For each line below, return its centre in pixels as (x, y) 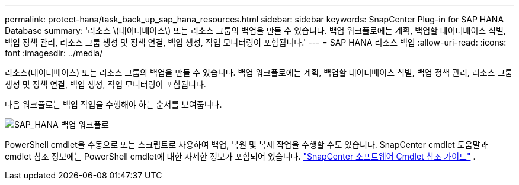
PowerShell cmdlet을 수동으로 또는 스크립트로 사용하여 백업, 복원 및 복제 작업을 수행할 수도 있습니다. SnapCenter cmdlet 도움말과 (246, 145)
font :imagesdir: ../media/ (54, 53)
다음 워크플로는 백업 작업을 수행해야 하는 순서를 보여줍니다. (113, 104)
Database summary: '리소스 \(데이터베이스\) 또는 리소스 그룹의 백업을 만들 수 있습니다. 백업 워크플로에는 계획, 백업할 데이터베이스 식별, (255, 30)
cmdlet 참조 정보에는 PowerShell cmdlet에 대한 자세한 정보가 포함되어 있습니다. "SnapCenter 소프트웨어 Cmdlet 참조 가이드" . (240, 156)
